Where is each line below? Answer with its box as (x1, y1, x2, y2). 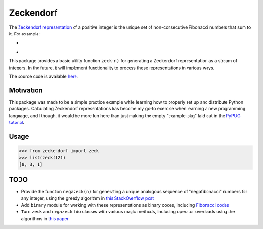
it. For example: (9, 31, 40, 36)
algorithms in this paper (21, 215, 69, 221)
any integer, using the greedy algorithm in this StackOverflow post (21, 195, 154, 201)
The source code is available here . (9, 73, 78, 79)
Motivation (9, 86, 43, 94)
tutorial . (9, 119, 24, 125)
